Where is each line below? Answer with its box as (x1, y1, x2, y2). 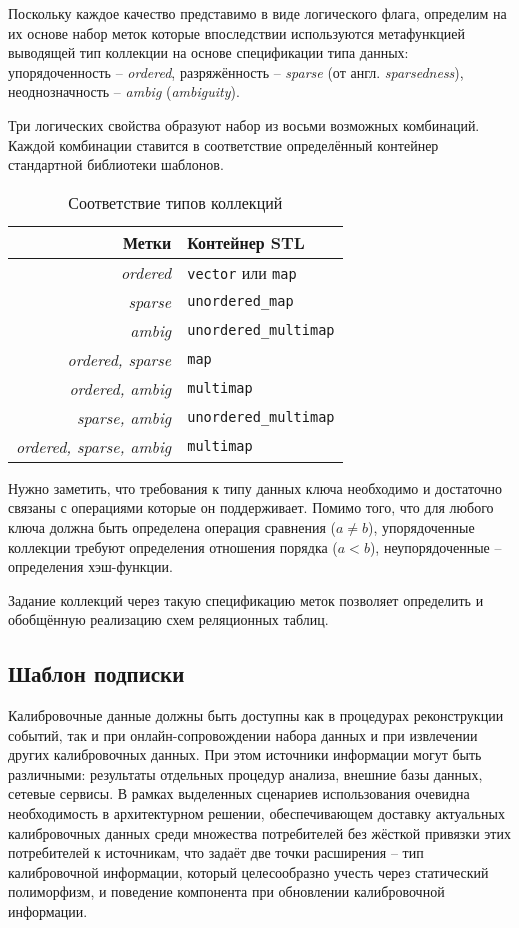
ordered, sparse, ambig (16, 434, 172, 458)
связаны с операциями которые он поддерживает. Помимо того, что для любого (8, 497, 494, 518)
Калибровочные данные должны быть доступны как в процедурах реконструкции (8, 705, 504, 726)
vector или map (187, 260, 297, 284)
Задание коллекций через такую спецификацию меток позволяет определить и (8, 589, 484, 610)
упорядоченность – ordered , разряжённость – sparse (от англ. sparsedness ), (8, 61, 464, 82)
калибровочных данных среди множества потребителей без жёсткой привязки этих (8, 822, 511, 843)
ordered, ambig (69, 376, 172, 400)
